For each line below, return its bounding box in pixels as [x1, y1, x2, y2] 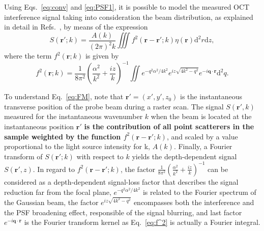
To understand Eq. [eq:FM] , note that [4, 91, 124, 102]
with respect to [76, 151, 124, 161]
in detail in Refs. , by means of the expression [4, 21, 148, 32]
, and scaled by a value [166, 131, 238, 141]
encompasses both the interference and [133, 197, 254, 208]
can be [208, 163, 228, 174]
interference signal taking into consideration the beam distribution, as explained [4, 11, 253, 22]
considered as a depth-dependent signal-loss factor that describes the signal [4, 176, 239, 187]
